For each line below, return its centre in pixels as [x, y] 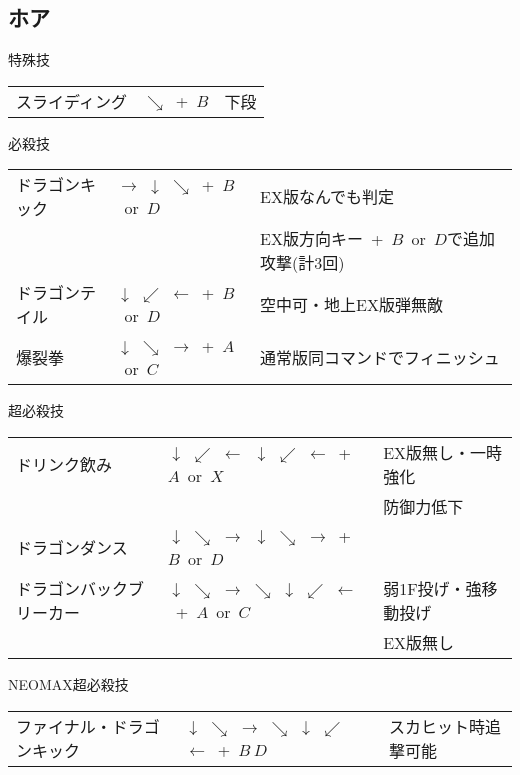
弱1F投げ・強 [432, 588]
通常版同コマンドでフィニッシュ [380, 358]
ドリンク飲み [64, 464]
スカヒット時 [436, 726]
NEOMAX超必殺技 [68, 683]
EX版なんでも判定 [327, 197]
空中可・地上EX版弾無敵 [351, 305]
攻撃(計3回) [302, 263]
